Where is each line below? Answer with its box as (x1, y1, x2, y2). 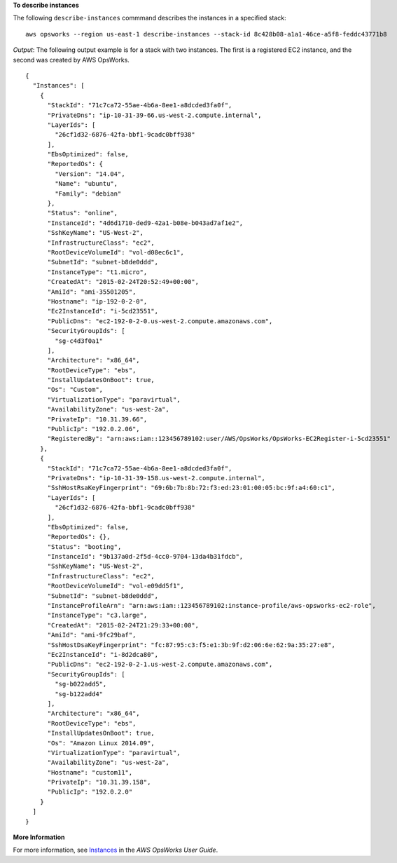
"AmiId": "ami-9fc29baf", (47, 631, 137, 639)
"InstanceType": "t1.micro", (47, 268, 148, 276)
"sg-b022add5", (55, 680, 107, 688)
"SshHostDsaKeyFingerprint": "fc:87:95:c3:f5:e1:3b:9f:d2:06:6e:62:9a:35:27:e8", (47, 641, 336, 648)
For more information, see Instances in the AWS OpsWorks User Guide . (13, 845, 218, 855)
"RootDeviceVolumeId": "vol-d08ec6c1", (47, 248, 185, 256)
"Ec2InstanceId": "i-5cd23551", (47, 307, 159, 315)
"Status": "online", (47, 209, 118, 217)
